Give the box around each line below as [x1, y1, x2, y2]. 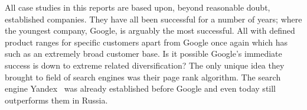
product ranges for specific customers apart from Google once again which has [5, 35, 288, 48]
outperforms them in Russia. [5, 93, 108, 106]
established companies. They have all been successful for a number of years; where [5, 12, 302, 25]
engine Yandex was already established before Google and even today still [5, 82, 276, 95]
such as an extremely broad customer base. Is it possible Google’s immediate [5, 47, 282, 60]
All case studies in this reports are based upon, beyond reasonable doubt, [5, 1, 270, 13]
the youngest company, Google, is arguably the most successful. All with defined [5, 24, 295, 37]
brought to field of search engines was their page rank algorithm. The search [5, 70, 281, 83]
